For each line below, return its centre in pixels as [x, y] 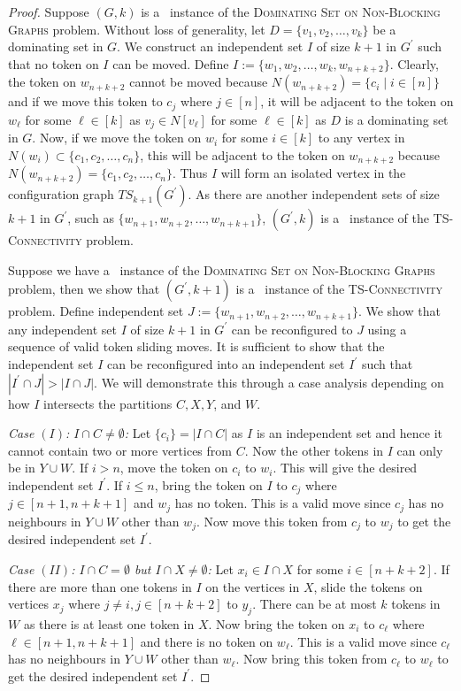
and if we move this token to [85, 101]
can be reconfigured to [292, 329]
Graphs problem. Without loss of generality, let [137, 29]
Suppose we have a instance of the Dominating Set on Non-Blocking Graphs [222, 269]
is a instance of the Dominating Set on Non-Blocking [291, 12]
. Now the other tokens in [314, 450]
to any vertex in [361, 138]
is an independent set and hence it [350, 433]
